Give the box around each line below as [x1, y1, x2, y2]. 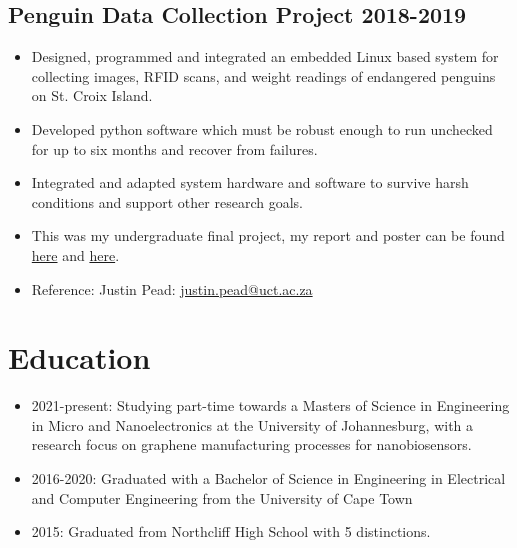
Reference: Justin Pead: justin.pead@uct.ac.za [31, 278, 313, 299]
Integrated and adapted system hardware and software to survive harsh [31, 172, 469, 193]
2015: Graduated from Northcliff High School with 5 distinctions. [31, 521, 431, 542]
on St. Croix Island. [31, 85, 153, 106]
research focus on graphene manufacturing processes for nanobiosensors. [31, 434, 472, 455]
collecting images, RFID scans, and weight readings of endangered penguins [31, 65, 496, 86]
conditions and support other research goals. [31, 191, 303, 212]
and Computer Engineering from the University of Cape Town [31, 487, 413, 508]
